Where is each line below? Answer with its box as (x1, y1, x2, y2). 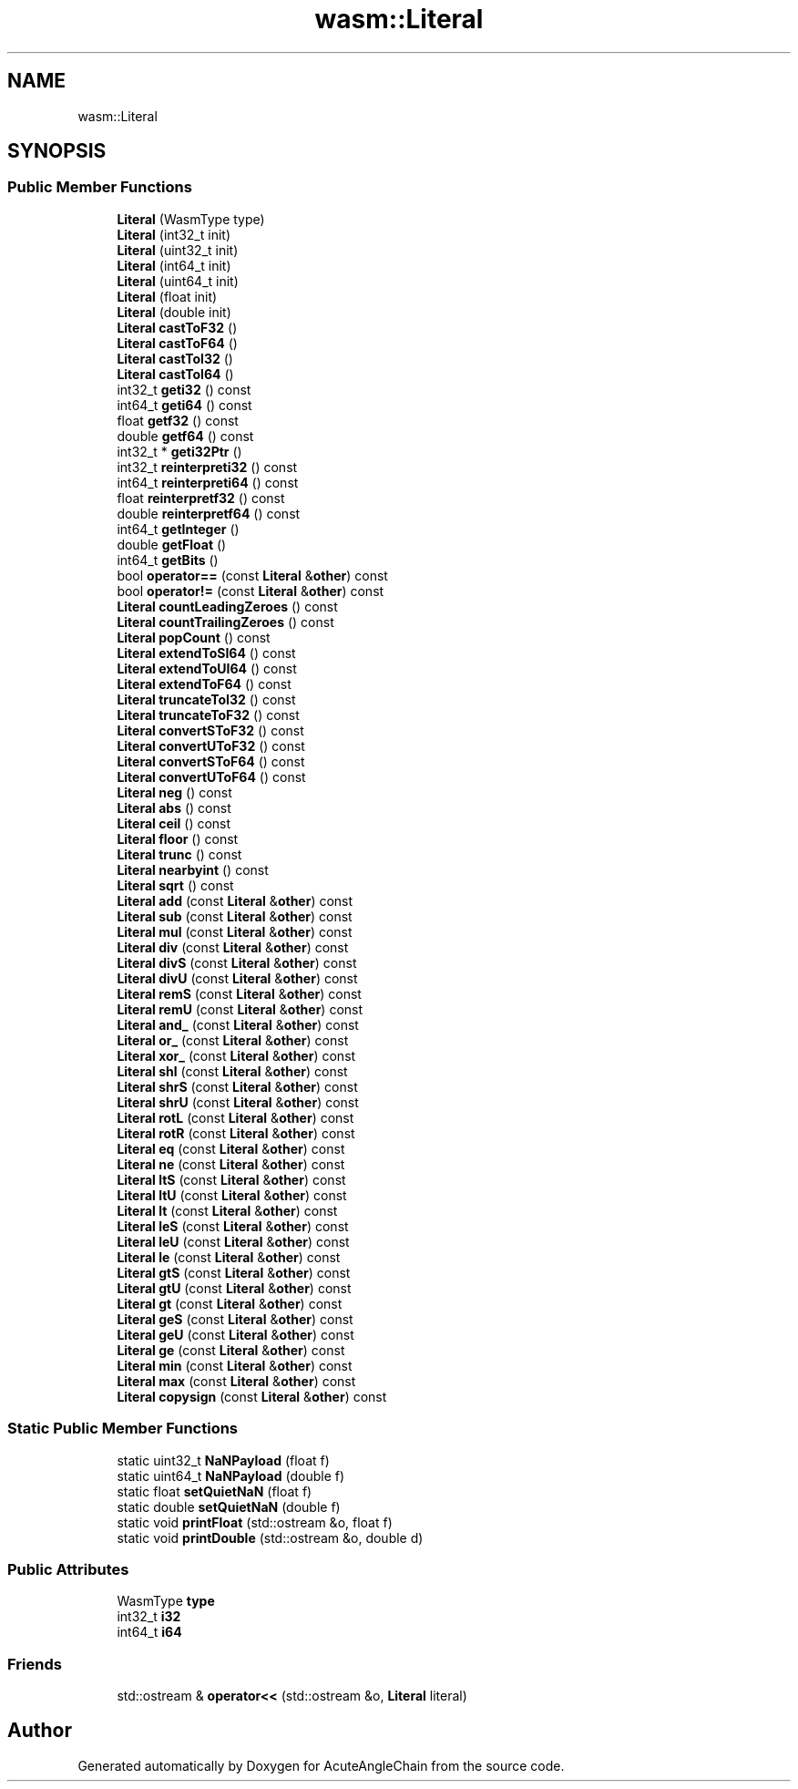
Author (7, 1719, 72, 1743)
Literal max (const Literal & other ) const (117, 1373, 356, 1389)
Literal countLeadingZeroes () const (117, 598, 338, 614)
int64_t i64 (117, 1624, 182, 1640)
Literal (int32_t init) (117, 226, 230, 242)
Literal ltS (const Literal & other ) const (117, 1171, 346, 1188)
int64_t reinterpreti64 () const (117, 474, 299, 490)
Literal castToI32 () (117, 350, 233, 366)
